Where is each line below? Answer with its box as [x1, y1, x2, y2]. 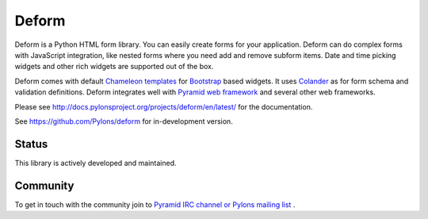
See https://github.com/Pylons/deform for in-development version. [14, 116, 233, 126]
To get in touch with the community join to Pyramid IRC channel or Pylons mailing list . [14, 199, 296, 209]
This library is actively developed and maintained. [14, 158, 177, 167]
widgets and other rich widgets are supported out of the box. [14, 62, 214, 71]
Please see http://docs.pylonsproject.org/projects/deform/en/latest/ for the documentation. [14, 102, 313, 111]
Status [14, 137, 48, 151]
